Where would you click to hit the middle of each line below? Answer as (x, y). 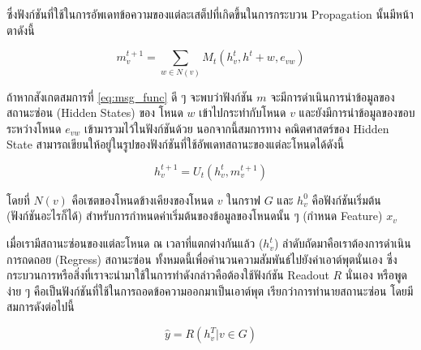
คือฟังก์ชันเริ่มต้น (346, 199)
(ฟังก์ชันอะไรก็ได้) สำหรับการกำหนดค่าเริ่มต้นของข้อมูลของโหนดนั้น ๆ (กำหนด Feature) (195, 216)
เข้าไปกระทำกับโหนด (243, 112)
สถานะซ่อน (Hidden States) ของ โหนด (95, 112)
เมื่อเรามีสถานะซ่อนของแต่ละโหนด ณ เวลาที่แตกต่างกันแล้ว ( (135, 243)
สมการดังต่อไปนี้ (41, 307)
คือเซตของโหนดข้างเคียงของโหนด (143, 199)
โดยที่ (18, 199)
